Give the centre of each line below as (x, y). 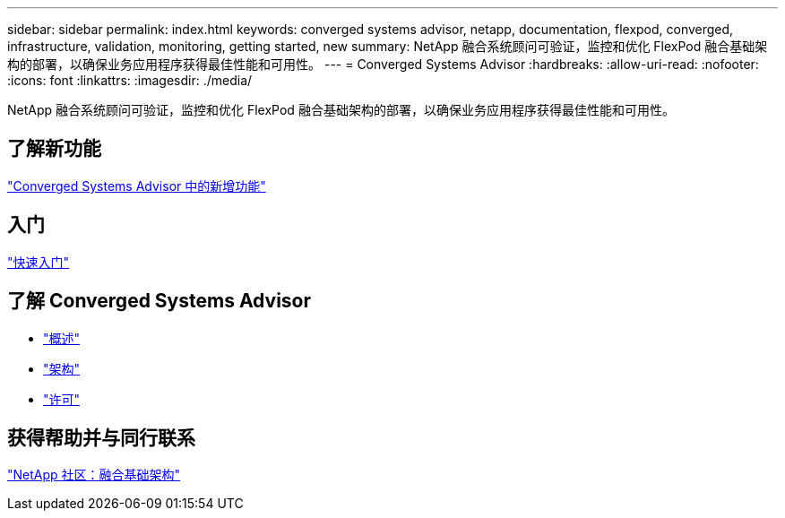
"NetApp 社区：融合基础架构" (94, 475)
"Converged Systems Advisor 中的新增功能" (137, 186)
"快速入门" (39, 262)
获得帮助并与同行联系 (101, 437)
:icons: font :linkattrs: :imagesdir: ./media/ (130, 80)
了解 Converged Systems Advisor (160, 301)
